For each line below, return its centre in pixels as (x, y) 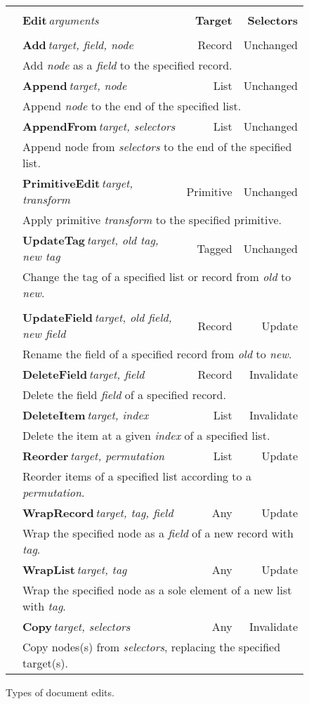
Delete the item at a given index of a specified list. (146, 435)
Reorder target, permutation (94, 456)
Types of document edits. (60, 692)
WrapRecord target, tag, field (98, 513)
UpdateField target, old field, (97, 317)
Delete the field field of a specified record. (124, 395)
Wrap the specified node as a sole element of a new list (157, 590)
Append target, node (75, 85)
